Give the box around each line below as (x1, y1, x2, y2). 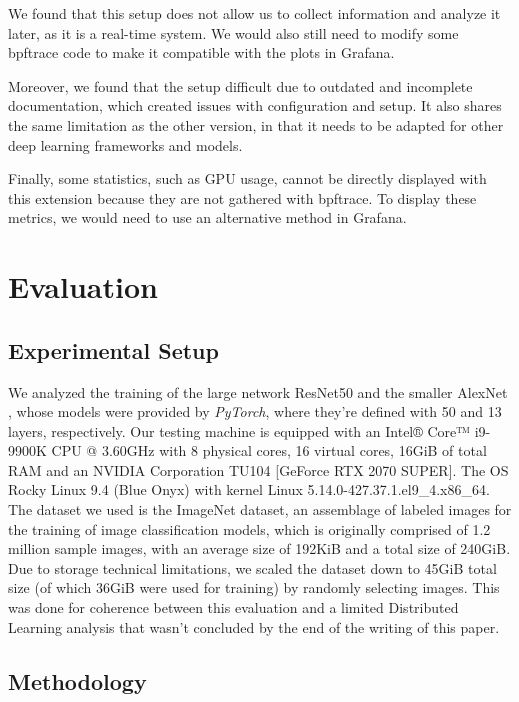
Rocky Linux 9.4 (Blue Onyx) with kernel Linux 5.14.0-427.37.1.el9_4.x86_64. (8, 479, 490, 500)
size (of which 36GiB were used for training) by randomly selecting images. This (8, 577, 500, 598)
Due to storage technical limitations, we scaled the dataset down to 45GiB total (8, 557, 497, 578)
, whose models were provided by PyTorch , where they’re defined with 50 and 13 (8, 401, 502, 422)
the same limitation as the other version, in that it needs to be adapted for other (8, 114, 504, 135)
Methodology (8, 665, 147, 696)
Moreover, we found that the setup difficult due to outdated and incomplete (8, 75, 473, 96)
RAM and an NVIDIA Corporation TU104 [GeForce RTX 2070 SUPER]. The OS (8, 459, 509, 480)
